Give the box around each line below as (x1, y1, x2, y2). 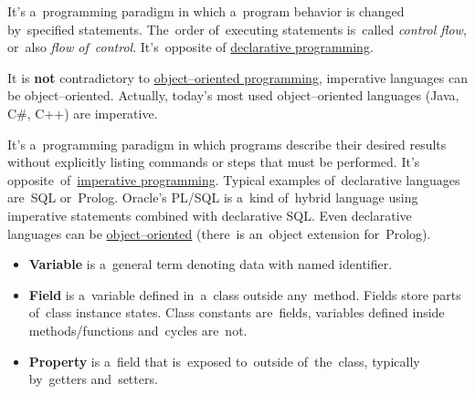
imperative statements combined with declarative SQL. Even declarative (7, 205, 412, 224)
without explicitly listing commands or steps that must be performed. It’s (7, 152, 420, 171)
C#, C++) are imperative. (7, 103, 158, 122)
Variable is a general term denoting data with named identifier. (28, 254, 393, 274)
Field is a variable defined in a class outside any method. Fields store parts (28, 285, 461, 304)
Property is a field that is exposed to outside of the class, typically (28, 351, 420, 370)
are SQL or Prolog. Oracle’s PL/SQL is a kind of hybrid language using (7, 188, 418, 207)
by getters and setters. (28, 369, 158, 389)
